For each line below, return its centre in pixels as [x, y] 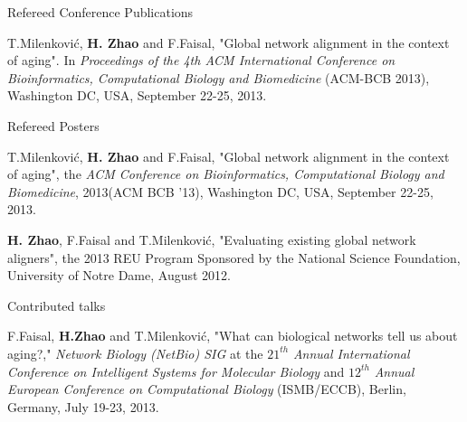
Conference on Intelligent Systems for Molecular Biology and [176, 371]
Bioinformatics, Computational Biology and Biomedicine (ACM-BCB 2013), [219, 77]
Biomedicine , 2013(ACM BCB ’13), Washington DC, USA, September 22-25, [220, 191]
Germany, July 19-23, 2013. [83, 406]
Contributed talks [57, 305]
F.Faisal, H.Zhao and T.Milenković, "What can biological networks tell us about [233, 336]
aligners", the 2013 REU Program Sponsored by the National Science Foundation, [234, 257]
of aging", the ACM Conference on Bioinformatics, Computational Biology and [226, 174]
